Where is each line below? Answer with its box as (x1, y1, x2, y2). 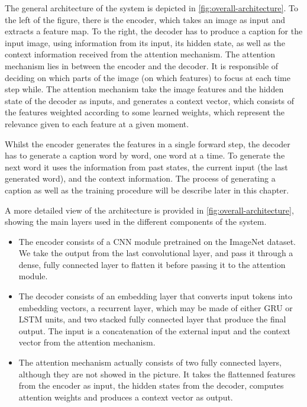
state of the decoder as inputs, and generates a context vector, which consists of (5, 94, 295, 106)
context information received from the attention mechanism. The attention (5, 48, 276, 60)
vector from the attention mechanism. (18, 336, 156, 348)
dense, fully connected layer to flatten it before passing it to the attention (18, 258, 286, 270)
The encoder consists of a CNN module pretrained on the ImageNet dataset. (18, 235, 296, 247)
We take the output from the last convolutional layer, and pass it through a (18, 247, 293, 259)
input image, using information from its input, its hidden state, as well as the (5, 36, 285, 49)
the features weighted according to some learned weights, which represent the (5, 106, 285, 118)
